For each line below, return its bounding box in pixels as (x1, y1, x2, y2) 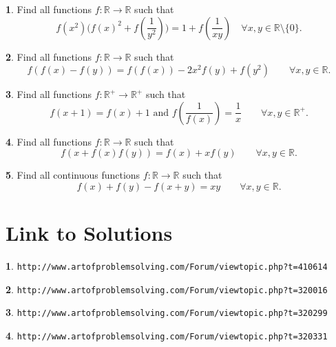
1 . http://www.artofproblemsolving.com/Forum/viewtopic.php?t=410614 (6, 259, 328, 273)
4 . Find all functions (6, 134, 92, 148)
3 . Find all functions (6, 87, 92, 101)
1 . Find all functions (6, 2, 92, 16)
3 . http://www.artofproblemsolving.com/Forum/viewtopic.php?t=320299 (6, 305, 328, 319)
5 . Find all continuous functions (6, 168, 140, 182)
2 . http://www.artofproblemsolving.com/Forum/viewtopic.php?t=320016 (6, 281, 328, 296)
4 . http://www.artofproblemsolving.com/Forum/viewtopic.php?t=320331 (6, 328, 328, 343)
